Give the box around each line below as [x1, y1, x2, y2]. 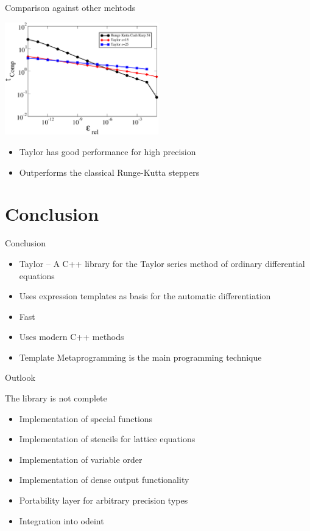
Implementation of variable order [19, 453, 143, 465]
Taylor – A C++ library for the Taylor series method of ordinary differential [19, 257, 305, 269]
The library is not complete [5, 392, 107, 404]
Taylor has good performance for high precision [19, 145, 196, 158]
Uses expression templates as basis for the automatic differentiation [19, 290, 271, 302]
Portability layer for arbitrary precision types [19, 494, 188, 507]
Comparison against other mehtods [5, 1, 136, 13]
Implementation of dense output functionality [19, 473, 189, 486]
